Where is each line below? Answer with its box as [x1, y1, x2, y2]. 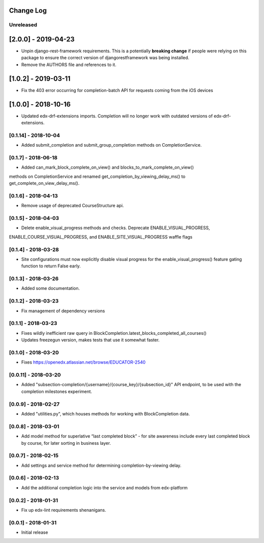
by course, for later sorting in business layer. [21, 440, 111, 446]
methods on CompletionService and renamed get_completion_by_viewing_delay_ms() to [9, 174, 186, 179]
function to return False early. [21, 263, 81, 269]
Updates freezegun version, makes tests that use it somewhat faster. [21, 337, 160, 343]
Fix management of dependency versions [21, 308, 105, 314]
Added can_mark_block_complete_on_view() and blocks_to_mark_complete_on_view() [21, 164, 194, 171]
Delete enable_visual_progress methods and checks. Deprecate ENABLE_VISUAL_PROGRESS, [21, 225, 210, 231]
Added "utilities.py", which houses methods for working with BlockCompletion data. [21, 411, 190, 416]
